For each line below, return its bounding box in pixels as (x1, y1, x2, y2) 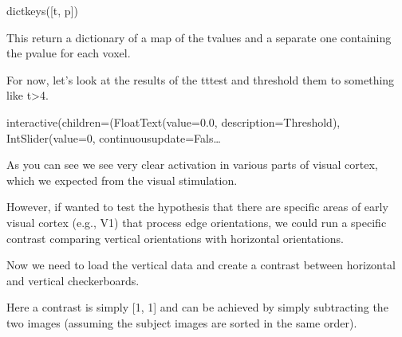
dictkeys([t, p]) (6, 2, 78, 18)
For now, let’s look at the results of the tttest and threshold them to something (6, 71, 395, 88)
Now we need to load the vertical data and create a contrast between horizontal (6, 257, 396, 273)
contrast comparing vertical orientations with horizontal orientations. (6, 229, 344, 246)
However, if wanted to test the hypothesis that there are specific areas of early (6, 198, 388, 215)
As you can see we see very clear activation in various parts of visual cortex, (6, 156, 378, 173)
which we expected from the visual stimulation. (6, 171, 238, 188)
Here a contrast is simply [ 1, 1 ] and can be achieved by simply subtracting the (6, 299, 388, 315)
